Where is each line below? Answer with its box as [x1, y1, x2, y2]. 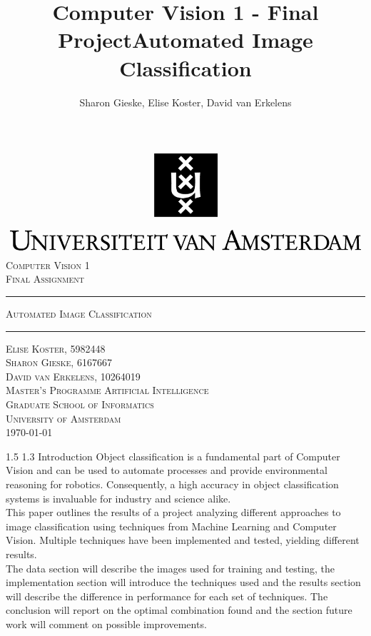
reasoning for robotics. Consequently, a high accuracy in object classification [6, 476, 339, 491]
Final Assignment [6, 271, 84, 286]
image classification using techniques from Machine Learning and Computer [6, 518, 337, 533]
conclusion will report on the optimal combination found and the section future [6, 602, 352, 617]
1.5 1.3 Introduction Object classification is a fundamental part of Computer [6, 448, 340, 463]
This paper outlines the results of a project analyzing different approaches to [6, 505, 341, 520]
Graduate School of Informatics [6, 396, 154, 411]
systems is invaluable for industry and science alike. [6, 490, 231, 505]
